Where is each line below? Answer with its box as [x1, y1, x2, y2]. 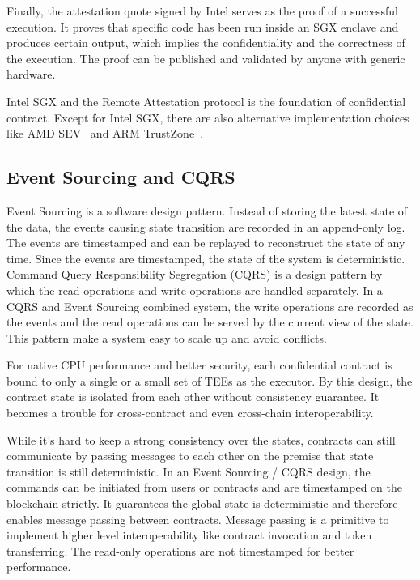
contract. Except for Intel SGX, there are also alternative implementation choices [6, 109, 409, 126]
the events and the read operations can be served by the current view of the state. [6, 313, 414, 331]
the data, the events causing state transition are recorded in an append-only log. [6, 218, 405, 235]
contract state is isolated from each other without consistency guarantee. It [6, 388, 380, 405]
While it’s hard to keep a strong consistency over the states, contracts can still [6, 431, 396, 448]
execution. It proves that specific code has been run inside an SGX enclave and [6, 18, 399, 35]
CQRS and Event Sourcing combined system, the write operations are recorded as [6, 297, 414, 314]
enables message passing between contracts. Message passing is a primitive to [6, 510, 389, 527]
